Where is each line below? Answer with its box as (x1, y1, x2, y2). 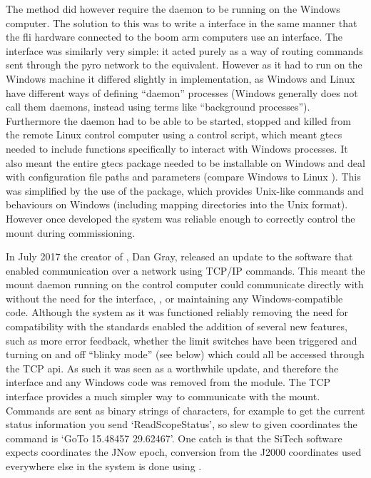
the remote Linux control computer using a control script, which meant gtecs (6, 127, 342, 142)
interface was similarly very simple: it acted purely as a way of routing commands (6, 43, 363, 58)
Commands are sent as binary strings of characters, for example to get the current (6, 402, 365, 417)
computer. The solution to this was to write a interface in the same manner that (6, 15, 357, 30)
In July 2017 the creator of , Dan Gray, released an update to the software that (6, 249, 353, 264)
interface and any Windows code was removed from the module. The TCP (6, 375, 331, 390)
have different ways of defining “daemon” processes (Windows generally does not (6, 85, 358, 100)
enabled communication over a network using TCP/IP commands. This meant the (6, 263, 365, 278)
